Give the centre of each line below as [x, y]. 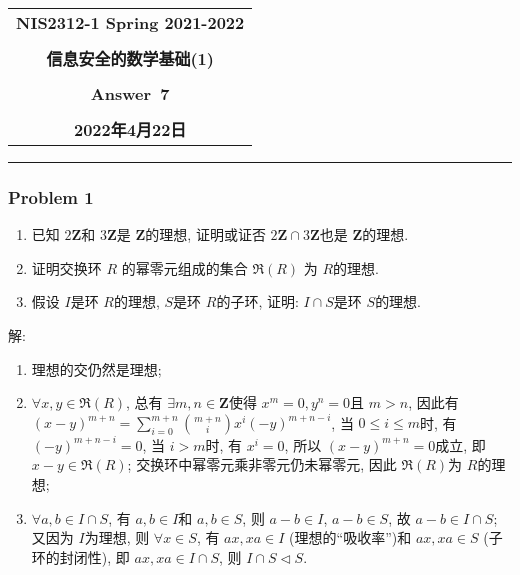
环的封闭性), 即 [80, 556]
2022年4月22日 [130, 129]
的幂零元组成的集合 [184, 267]
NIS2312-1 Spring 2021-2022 [130, 22]
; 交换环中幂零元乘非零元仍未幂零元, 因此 [262, 464]
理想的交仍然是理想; [96, 368]
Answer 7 [130, 93]
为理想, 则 [117, 537]
